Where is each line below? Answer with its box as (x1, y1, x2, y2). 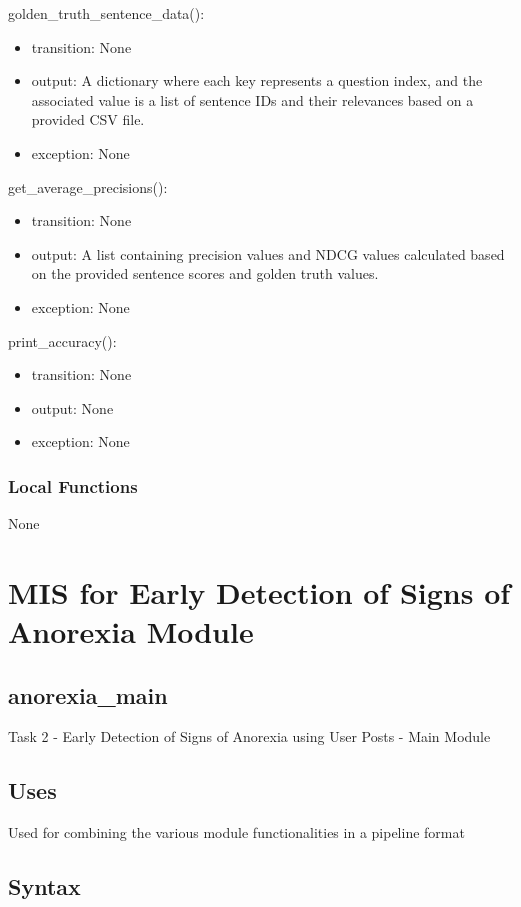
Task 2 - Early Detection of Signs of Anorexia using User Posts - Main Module (8, 726, 491, 747)
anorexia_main (8, 679, 168, 710)
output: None (31, 397, 114, 418)
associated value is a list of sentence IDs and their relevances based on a (31, 89, 474, 110)
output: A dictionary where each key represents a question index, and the (31, 70, 483, 91)
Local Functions (8, 473, 138, 498)
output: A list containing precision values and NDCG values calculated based (31, 243, 505, 264)
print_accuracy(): (8, 330, 117, 351)
